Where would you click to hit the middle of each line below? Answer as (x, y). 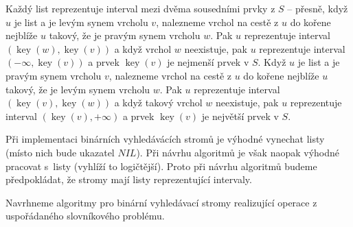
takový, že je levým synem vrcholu (78, 89)
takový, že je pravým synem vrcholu (125, 35)
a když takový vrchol (158, 103)
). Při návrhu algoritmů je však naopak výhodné (238, 152)
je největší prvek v (240, 116)
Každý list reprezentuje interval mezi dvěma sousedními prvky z (140, 8)
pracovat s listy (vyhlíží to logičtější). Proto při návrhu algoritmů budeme (161, 166)
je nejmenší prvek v (208, 62)
